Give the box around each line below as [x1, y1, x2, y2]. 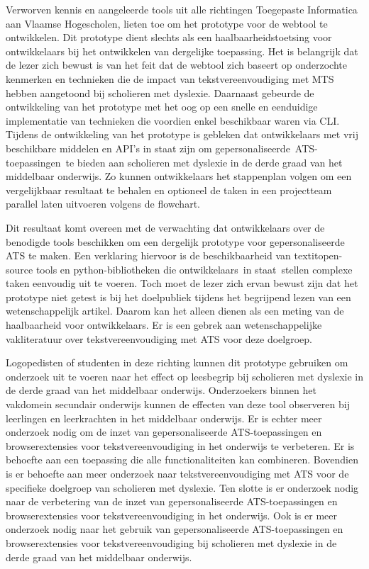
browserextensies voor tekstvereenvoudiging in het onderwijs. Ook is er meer [6, 507, 337, 522]
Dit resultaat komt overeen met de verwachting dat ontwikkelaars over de [6, 220, 325, 235]
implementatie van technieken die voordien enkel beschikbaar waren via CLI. [6, 113, 340, 128]
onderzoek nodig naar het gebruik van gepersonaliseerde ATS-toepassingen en [6, 522, 343, 536]
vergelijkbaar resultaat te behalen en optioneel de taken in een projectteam [6, 182, 332, 197]
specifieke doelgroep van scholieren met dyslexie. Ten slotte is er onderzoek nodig [6, 480, 359, 495]
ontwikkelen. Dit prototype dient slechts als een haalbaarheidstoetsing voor [6, 30, 332, 45]
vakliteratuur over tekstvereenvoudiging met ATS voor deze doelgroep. [6, 331, 312, 346]
